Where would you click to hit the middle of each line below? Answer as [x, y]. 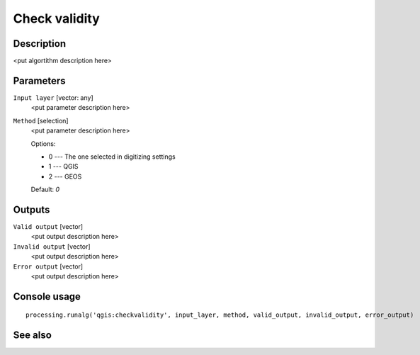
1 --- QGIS [63, 167]
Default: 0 [45, 190]
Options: [43, 143]
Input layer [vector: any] [53, 97]
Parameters [39, 80]
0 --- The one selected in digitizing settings [112, 157]
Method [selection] [41, 120]
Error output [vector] [48, 266]
